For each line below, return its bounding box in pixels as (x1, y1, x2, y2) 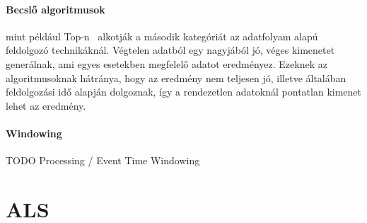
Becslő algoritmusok (6, 1, 105, 16)
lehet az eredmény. (6, 98, 86, 113)
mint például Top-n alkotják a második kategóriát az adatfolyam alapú (6, 28, 318, 43)
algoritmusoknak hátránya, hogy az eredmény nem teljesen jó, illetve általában (6, 70, 346, 85)
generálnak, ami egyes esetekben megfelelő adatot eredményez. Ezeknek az (6, 56, 327, 71)
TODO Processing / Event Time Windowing (6, 153, 200, 168)
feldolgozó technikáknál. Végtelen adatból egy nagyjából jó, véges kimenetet (6, 42, 335, 57)
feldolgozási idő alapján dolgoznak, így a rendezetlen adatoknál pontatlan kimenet (6, 84, 362, 99)
